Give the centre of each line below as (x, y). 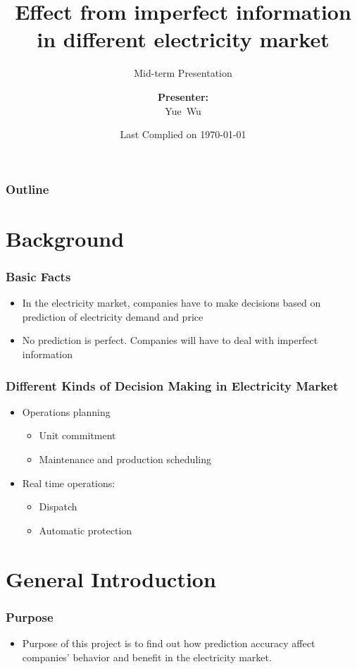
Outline (27, 189)
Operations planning (66, 411)
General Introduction (111, 578)
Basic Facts (38, 276)
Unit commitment (77, 435)
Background (65, 238)
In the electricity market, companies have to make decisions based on (171, 303)
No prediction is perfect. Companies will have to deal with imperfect (170, 340)
